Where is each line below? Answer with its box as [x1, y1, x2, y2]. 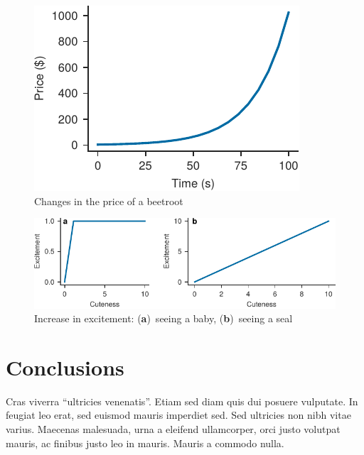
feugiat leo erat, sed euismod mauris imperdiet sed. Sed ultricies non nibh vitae [6, 407, 351, 422]
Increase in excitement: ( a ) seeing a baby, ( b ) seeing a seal [34, 311, 293, 326]
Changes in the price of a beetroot [34, 193, 183, 208]
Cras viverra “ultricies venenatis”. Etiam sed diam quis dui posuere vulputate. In [6, 393, 358, 408]
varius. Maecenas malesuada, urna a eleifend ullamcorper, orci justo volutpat [6, 422, 341, 437]
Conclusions [6, 352, 124, 381]
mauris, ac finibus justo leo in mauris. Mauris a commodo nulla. [6, 435, 284, 450]
